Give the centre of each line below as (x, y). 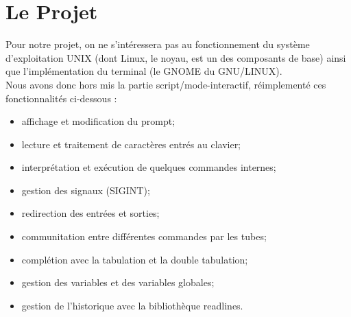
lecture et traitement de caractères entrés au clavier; (131, 144)
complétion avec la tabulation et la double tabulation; (135, 259)
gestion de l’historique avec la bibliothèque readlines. (132, 305)
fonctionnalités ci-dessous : (61, 98)
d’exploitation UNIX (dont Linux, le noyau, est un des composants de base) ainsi (176, 57)
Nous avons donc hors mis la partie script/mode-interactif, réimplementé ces (166, 84)
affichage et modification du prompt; (98, 121)
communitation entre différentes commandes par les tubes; (144, 236)
